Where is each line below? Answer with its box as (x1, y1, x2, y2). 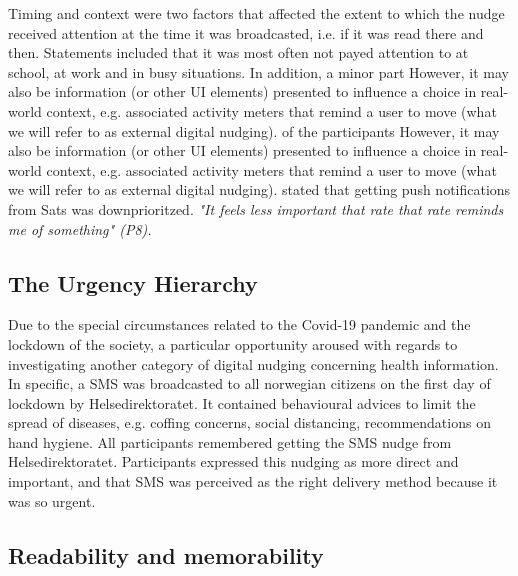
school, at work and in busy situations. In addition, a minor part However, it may (8, 61, 509, 82)
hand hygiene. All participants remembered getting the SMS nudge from (8, 431, 452, 452)
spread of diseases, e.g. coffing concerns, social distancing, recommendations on (8, 412, 491, 433)
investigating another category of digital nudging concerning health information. (8, 353, 499, 374)
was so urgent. (8, 490, 96, 511)
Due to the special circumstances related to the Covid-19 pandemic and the (8, 314, 471, 335)
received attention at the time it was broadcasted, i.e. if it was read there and (8, 22, 484, 43)
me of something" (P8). (8, 218, 152, 239)
